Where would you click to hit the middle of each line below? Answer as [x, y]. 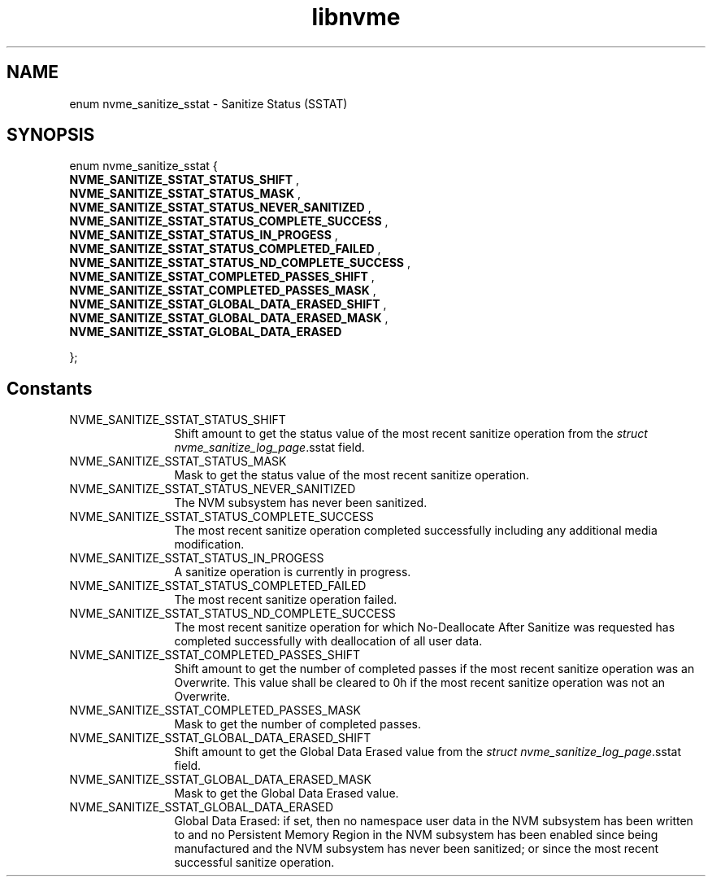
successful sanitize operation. [254, 863]
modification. [209, 544]
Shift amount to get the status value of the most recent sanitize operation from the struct [411, 434]
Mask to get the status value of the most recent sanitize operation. [352, 475]
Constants [50, 388]
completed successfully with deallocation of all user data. [328, 641]
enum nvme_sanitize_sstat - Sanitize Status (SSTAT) [208, 103]
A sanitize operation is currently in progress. [293, 572]
